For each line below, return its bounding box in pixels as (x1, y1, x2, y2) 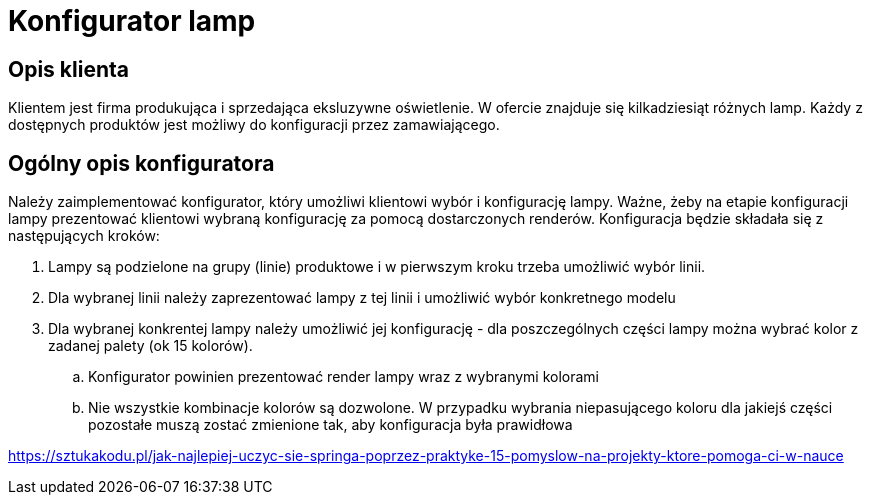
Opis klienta (8, 56, 129, 82)
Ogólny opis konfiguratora (8, 150, 275, 176)
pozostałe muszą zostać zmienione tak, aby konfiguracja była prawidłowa (88, 416, 573, 434)
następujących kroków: (8, 227, 160, 245)
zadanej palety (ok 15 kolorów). (48, 337, 253, 355)
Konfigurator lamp (8, 4, 256, 38)
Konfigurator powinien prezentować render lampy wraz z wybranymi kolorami (88, 368, 600, 386)
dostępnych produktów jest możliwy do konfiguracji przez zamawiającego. (8, 116, 500, 134)
